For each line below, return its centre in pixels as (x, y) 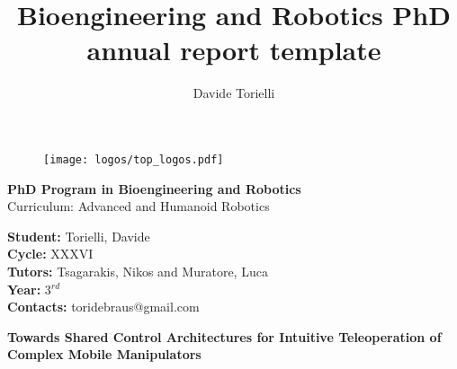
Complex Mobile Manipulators (104, 354)
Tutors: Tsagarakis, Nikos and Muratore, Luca (138, 271)
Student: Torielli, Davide (79, 236)
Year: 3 (29, 289)
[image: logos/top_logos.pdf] (134, 159)
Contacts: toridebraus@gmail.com (103, 307)
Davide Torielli (234, 93)
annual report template (234, 50)
